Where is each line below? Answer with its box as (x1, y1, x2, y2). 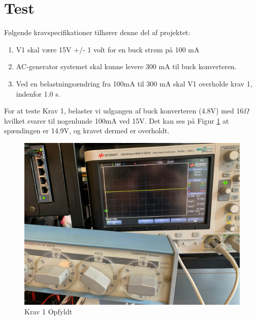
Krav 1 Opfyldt (24, 306, 73, 317)
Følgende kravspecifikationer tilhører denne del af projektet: (4, 27, 190, 38)
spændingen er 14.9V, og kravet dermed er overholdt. (4, 125, 170, 136)
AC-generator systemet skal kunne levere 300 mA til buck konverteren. (16, 61, 237, 72)
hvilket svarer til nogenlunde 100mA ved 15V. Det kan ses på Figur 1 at (4, 115, 229, 126)
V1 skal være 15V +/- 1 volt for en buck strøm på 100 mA (16, 44, 200, 54)
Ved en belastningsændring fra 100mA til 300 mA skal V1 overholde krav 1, (16, 78, 252, 89)
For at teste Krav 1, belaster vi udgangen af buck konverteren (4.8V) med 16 (4, 105, 244, 116)
